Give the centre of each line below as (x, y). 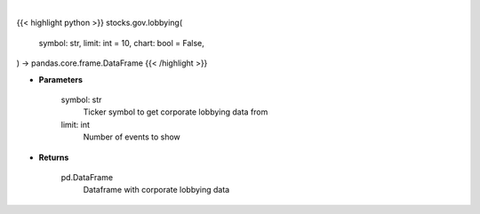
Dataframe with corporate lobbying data (156, 190)
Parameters (61, 79)
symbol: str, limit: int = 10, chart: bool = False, (121, 43)
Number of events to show (132, 137)
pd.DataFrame (87, 177)
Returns (54, 157)
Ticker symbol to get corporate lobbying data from (176, 112)
